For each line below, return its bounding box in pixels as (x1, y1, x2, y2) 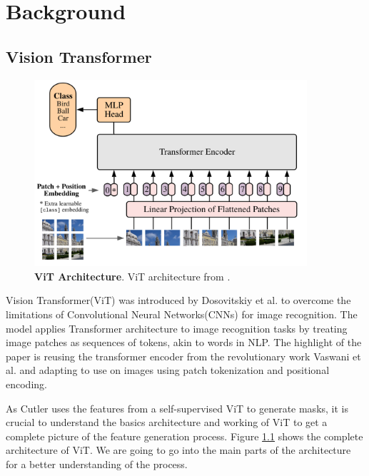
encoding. (6, 376, 47, 391)
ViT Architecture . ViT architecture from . (34, 268, 231, 283)
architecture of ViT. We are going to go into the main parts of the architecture (6, 442, 351, 457)
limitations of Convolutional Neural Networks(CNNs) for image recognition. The (6, 306, 358, 321)
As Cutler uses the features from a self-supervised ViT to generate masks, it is (6, 400, 349, 415)
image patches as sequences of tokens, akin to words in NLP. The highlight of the (6, 335, 362, 350)
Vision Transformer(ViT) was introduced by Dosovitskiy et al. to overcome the (6, 293, 351, 308)
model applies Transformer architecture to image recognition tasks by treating (6, 320, 348, 335)
